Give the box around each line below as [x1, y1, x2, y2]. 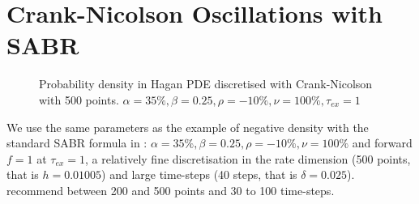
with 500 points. [39, 91, 119, 108]
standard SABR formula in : [6, 134, 148, 151]
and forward [352, 134, 413, 151]
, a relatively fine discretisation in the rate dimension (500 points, [85, 150, 411, 167]
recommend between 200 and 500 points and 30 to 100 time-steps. [6, 181, 335, 198]
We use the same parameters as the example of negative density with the [6, 118, 369, 135]
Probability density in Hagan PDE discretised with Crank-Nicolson [39, 75, 373, 92]
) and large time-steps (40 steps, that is [101, 166, 297, 183]
